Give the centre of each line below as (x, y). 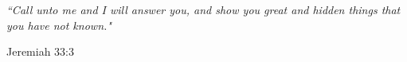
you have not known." (59, 25)
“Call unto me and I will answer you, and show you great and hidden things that (203, 9)
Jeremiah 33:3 (41, 51)
